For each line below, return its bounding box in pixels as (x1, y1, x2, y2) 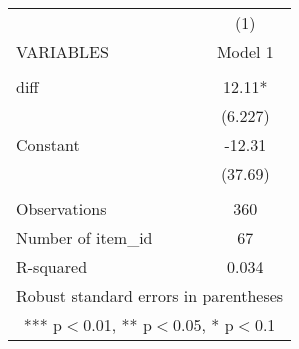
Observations (16, 197, 107, 220)
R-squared (16, 255, 88, 278)
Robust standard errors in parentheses (16, 284, 284, 307)
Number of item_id (16, 226, 153, 249)
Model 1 (216, 40, 274, 63)
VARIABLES (16, 40, 109, 63)
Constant (16, 133, 80, 156)
